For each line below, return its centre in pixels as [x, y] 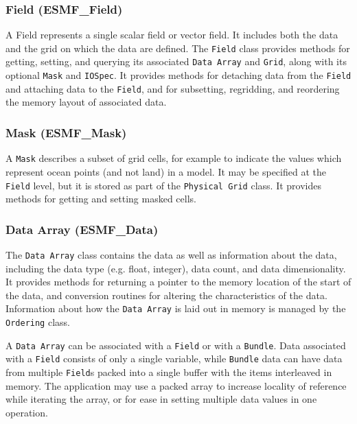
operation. [27, 412]
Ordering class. [38, 322]
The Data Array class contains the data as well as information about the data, [171, 254]
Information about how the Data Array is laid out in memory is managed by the [176, 308]
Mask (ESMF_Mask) [66, 132]
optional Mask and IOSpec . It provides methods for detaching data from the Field [178, 75]
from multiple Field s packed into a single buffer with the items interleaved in [169, 372]
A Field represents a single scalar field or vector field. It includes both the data [172, 35]
